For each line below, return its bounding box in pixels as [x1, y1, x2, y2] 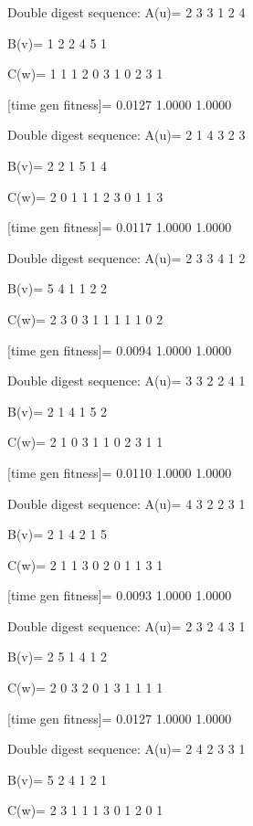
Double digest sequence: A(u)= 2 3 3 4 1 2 [7, 248, 246, 267]
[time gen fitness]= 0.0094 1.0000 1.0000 [7, 340, 232, 359]
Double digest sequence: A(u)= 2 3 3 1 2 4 [7, 3, 246, 21]
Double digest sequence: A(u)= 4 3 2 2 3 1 [7, 493, 246, 513]
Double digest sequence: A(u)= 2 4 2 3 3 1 [7, 739, 246, 758]
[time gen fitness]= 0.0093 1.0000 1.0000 [7, 586, 232, 605]
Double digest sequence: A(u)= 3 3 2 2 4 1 [7, 371, 246, 390]
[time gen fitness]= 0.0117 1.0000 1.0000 [7, 217, 232, 237]
